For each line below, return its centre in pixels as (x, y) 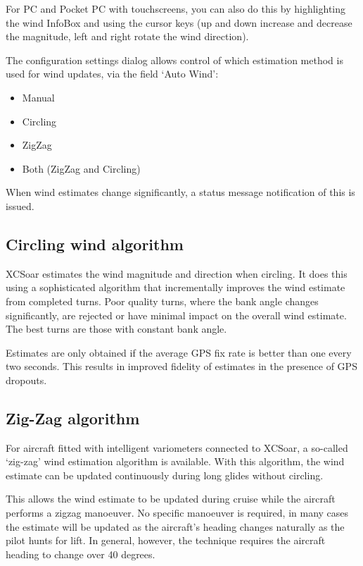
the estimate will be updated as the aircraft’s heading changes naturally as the (175, 526)
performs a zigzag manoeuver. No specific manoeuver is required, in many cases (177, 513)
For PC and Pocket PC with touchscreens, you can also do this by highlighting (176, 8)
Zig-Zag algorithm (73, 418)
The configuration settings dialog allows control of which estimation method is (174, 60)
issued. (20, 205)
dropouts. (26, 380)
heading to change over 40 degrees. (81, 554)
